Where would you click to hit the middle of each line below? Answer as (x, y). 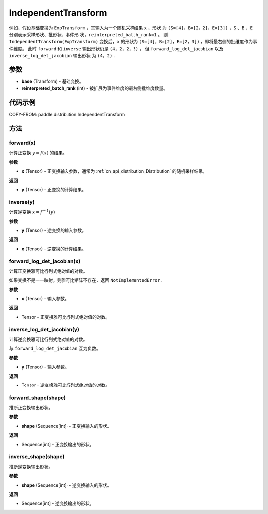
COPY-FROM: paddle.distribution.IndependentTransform (67, 115)
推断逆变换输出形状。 (31, 467)
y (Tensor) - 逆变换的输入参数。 (54, 230)
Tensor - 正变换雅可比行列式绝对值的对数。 (66, 317)
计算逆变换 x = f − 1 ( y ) (32, 212)
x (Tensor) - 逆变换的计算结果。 (54, 249)
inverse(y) (22, 202)
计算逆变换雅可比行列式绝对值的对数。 (48, 339)
